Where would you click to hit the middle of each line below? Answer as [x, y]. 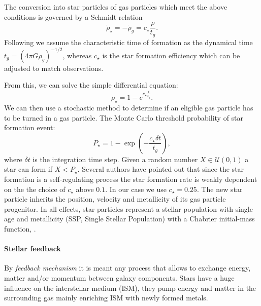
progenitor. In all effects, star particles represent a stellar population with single [128, 208]
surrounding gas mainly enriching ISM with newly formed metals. [106, 298]
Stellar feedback [32, 248]
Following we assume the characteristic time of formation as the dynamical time [128, 42]
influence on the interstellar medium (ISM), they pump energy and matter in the [130, 288]
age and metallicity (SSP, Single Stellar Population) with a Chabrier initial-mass [129, 219]
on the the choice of [35, 189]
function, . [20, 228]
